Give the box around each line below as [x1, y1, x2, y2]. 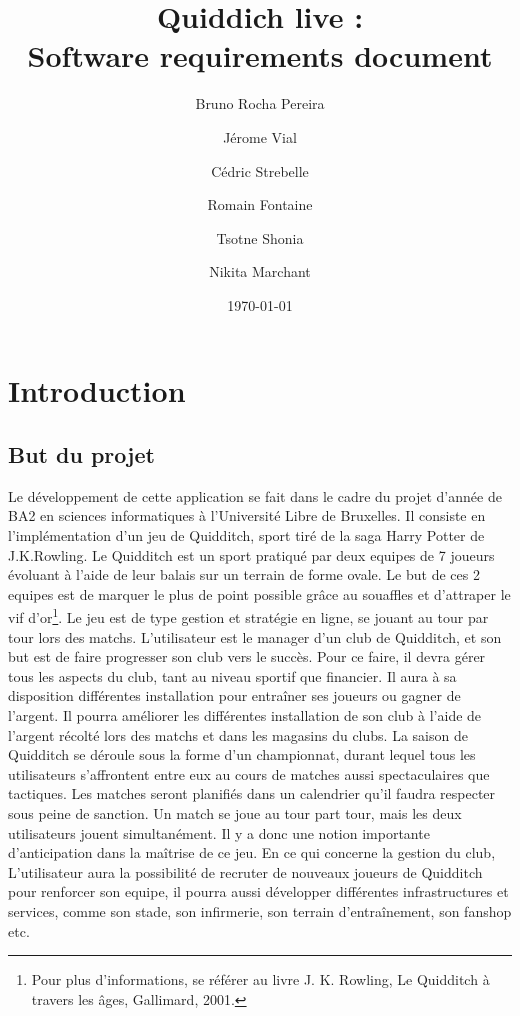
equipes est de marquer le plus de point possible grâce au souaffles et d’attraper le [8, 583, 511, 604]
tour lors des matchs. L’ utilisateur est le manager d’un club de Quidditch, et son [8, 626, 502, 647]
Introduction [8, 370, 186, 411]
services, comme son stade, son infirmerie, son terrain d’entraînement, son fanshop [8, 900, 512, 921]
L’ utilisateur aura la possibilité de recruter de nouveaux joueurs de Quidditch [8, 861, 483, 882]
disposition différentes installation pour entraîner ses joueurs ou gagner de [8, 685, 461, 706]
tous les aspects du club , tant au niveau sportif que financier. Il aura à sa [8, 665, 457, 686]
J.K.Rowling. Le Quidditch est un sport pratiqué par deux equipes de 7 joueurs [8, 544, 495, 565]
